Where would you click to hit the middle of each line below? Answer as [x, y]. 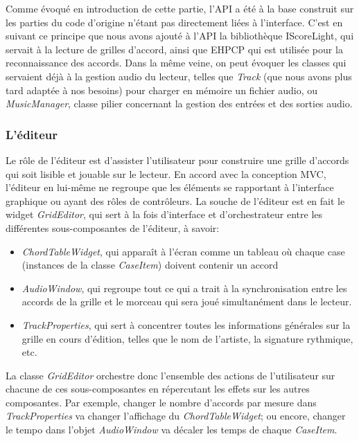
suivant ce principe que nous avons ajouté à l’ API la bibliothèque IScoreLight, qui [180, 36]
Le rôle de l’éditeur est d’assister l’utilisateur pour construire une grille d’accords [177, 160]
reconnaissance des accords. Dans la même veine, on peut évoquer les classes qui [176, 63]
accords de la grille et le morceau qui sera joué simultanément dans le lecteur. [187, 301]
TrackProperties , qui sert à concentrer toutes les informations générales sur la [186, 324]
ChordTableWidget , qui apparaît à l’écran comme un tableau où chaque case [183, 251]
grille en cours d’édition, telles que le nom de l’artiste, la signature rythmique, [187, 338]
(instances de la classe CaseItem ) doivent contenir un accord [150, 265]
